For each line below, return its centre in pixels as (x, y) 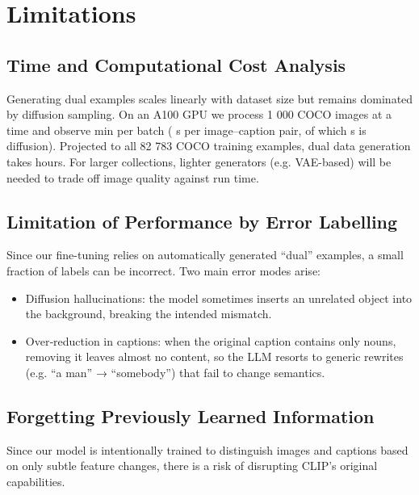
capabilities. (36, 481)
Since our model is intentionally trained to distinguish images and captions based (207, 449)
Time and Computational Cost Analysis (176, 64)
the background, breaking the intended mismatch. (149, 314)
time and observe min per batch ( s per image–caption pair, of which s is (186, 130)
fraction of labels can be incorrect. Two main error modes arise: (163, 270)
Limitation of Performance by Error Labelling (202, 221)
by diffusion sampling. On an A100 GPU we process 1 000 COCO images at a (199, 114)
